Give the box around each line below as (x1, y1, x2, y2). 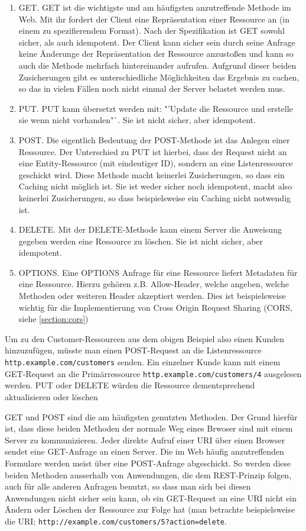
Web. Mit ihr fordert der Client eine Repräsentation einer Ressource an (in (18, 12, 290, 25)
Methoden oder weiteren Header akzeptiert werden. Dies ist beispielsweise (18, 289, 286, 302)
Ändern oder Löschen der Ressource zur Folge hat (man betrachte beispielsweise (5, 503, 295, 516)
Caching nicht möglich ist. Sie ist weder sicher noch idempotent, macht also (18, 180, 292, 192)
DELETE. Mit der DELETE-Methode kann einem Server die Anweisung (18, 223, 282, 236)
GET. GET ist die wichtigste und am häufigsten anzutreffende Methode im (18, 1, 291, 13)
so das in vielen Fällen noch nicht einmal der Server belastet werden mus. (18, 82, 285, 95)
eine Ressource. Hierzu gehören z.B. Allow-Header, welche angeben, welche (18, 278, 289, 290)
